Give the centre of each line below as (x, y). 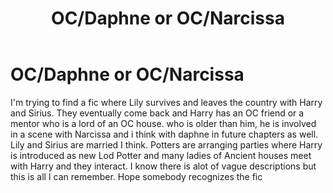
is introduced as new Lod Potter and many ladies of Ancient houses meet (161, 155)
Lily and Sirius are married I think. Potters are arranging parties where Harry (166, 144)
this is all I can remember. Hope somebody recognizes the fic (136, 176)
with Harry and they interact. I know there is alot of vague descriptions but (163, 166)
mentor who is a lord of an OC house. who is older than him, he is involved (163, 123)
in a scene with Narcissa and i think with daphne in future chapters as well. (164, 134)
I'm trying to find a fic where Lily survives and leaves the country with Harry (166, 102)
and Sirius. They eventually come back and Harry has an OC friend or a (157, 113)
